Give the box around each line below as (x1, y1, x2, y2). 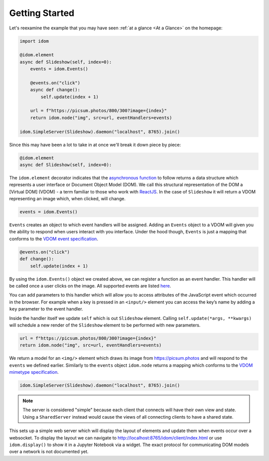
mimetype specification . (9, 369, 59, 375)
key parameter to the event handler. (9, 306, 83, 312)
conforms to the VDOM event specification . (9, 236, 98, 242)
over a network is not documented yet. (9, 449, 89, 455)
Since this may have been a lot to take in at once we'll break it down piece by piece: (9, 142, 181, 148)
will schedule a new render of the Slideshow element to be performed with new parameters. (9, 322, 201, 328)
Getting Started (9, 7, 75, 18)
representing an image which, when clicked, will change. (9, 196, 126, 202)
